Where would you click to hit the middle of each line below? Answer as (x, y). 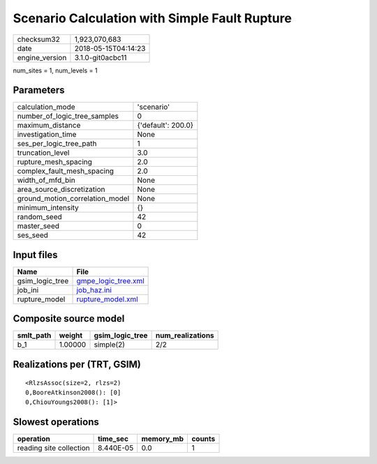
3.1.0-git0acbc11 (101, 57)
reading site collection (53, 448)
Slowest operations (56, 422)
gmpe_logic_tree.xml (110, 280)
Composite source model (69, 319)
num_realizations (185, 336)
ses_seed (33, 235)
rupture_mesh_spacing (54, 162)
